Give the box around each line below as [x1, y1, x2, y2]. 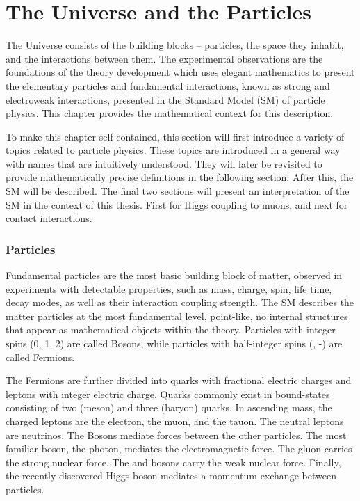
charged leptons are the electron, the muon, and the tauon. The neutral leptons [6, 414, 344, 428]
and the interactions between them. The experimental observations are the [6, 51, 323, 65]
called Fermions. [6, 349, 75, 364]
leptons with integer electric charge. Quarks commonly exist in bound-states [6, 386, 330, 401]
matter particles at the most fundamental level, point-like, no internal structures [6, 308, 348, 323]
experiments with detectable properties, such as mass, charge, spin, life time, [6, 281, 332, 296]
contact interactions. [6, 211, 92, 225]
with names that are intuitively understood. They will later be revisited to [6, 156, 322, 170]
